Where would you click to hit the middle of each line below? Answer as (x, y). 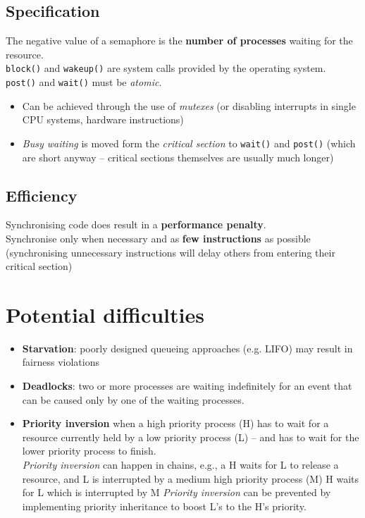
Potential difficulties (105, 314)
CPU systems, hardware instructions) (103, 119)
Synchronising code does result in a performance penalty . (136, 224)
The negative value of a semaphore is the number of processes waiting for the (179, 41)
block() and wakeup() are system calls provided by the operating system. (166, 68)
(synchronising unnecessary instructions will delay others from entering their (171, 252)
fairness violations (61, 362)
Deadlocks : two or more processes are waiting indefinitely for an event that (187, 386)
